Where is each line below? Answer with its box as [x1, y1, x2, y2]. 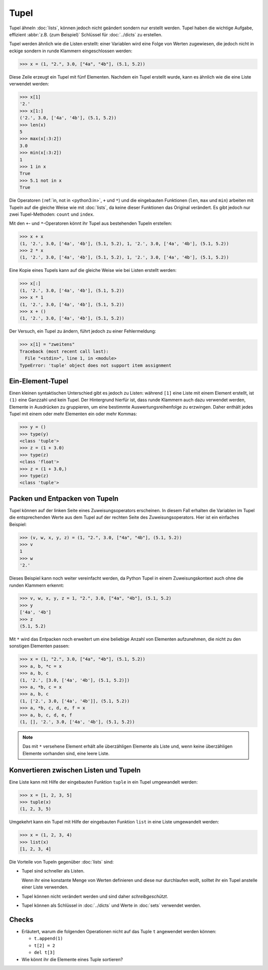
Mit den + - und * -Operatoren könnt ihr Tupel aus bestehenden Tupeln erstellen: [9, 220, 172, 226]
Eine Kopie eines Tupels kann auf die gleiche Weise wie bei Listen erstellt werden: [9, 267, 177, 273]
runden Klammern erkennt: [9, 582, 65, 588]
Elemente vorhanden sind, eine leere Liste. [22, 750, 110, 756]
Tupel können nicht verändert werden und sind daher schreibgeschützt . [21, 893, 168, 899]
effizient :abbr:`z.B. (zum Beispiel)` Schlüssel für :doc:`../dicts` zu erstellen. [9, 31, 163, 37]
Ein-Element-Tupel [9, 377, 68, 385]
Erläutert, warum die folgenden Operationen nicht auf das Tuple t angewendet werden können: [21, 928, 217, 934]
